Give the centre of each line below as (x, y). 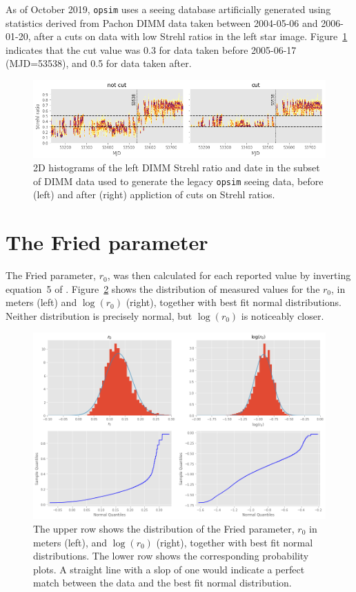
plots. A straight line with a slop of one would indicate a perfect (169, 569)
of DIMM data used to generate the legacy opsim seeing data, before (178, 181)
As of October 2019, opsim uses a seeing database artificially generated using (168, 9)
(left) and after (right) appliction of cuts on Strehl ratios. (154, 194)
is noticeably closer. (283, 315)
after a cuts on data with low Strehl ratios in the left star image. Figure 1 (191, 36)
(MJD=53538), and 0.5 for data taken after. (99, 63)
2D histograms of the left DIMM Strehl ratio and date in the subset (177, 168)
